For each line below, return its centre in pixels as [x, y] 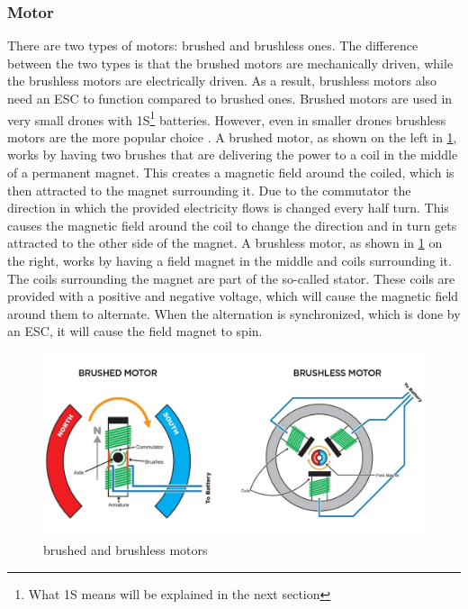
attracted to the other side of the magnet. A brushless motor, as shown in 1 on [225, 243]
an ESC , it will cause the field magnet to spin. [135, 331]
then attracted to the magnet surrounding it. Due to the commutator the [209, 190]
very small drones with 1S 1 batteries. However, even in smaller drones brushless [227, 118]
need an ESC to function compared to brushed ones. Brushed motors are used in [230, 98]
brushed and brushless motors [126, 550]
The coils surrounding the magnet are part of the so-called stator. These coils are [231, 278]
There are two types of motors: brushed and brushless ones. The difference [213, 45]
